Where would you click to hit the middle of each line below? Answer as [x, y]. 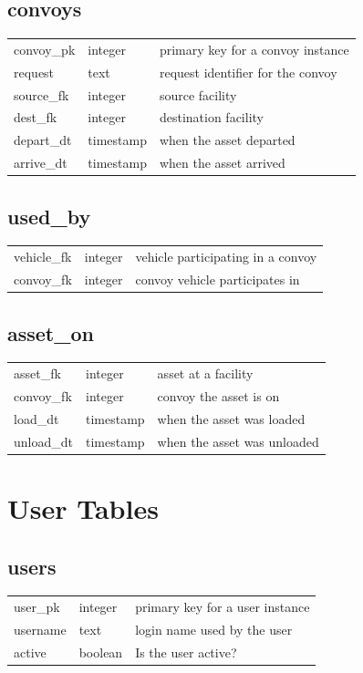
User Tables [83, 507]
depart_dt [43, 140]
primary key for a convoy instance [254, 49]
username [40, 629]
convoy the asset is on [218, 395]
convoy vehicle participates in [218, 280]
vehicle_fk [43, 257]
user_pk [37, 607]
